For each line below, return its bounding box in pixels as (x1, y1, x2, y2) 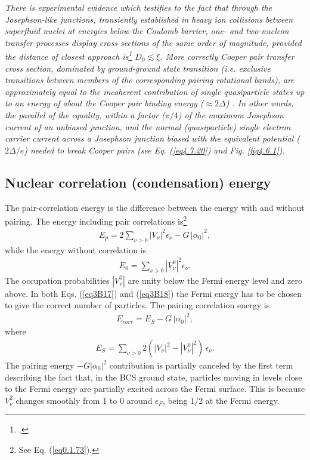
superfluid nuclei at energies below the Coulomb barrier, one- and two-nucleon (5, 24, 289, 37)
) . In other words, (225, 97, 294, 109)
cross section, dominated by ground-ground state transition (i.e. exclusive (5, 62, 271, 74)
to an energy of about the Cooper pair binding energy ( (5, 97, 204, 109)
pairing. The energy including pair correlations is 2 (5, 213, 187, 227)
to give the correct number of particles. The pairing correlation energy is (5, 299, 270, 311)
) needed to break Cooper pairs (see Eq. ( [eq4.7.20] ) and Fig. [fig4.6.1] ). (24, 143, 285, 156)
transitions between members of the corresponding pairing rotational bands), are (5, 73, 294, 86)
